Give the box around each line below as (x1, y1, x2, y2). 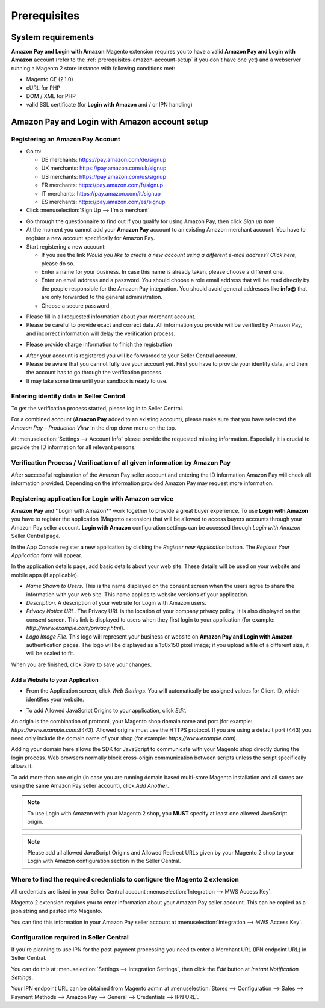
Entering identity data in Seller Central (11, 392, 126, 400)
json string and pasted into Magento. (11, 908, 102, 915)
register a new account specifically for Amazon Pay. (26, 235, 155, 242)
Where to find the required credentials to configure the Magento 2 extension (11, 876, 239, 884)
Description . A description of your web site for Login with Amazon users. (26, 599, 207, 606)
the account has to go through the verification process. (26, 369, 163, 376)
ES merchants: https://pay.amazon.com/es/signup (41, 198, 166, 205)
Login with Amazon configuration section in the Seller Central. (27, 858, 181, 865)
